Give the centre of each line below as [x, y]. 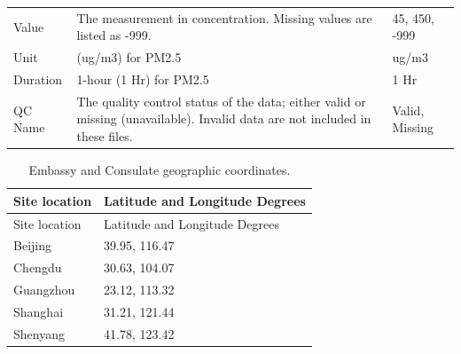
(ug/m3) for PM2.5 [129, 57]
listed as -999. [114, 35]
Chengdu [38, 267]
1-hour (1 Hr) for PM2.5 [143, 79]
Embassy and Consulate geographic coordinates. [160, 170]
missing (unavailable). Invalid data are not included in [224, 118]
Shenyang [39, 333]
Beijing [32, 245]
